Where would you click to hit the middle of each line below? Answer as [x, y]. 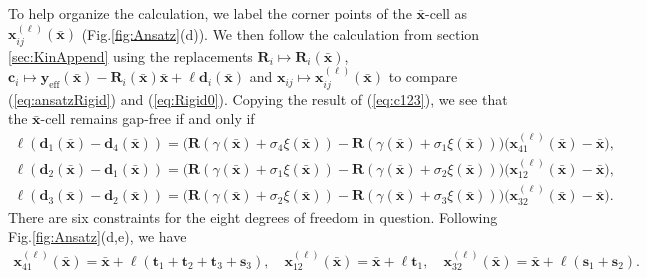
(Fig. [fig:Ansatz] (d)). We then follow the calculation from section [280, 33]
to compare [423, 76]
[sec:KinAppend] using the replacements [130, 55]
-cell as [446, 13]
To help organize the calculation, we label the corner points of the [210, 13]
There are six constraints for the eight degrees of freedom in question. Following [253, 216]
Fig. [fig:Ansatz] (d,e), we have [97, 236]
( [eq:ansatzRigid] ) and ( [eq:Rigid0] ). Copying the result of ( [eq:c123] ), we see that [258, 98]
